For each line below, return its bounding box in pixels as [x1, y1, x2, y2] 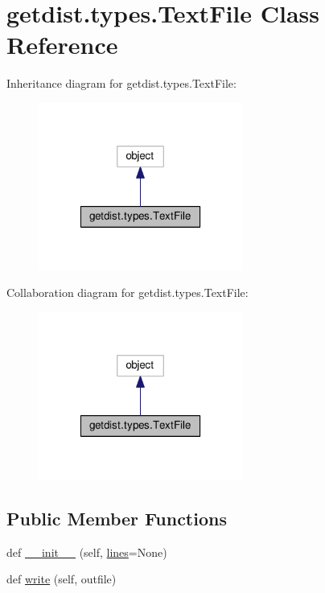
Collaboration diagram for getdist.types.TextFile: [6, 284, 249, 301]
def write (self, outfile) [6, 570, 117, 587]
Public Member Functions [6, 505, 227, 530]
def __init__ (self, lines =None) [6, 543, 167, 560]
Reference [6, 28, 118, 61]
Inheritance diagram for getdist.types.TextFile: [6, 75, 237, 92]
